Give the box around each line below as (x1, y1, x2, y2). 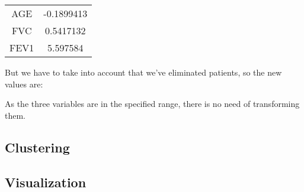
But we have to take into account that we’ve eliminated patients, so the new (5, 66, 282, 78)
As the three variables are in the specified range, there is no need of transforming (5, 97, 300, 110)
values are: (5, 77, 43, 90)
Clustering (5, 138, 70, 156)
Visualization (5, 173, 87, 191)
